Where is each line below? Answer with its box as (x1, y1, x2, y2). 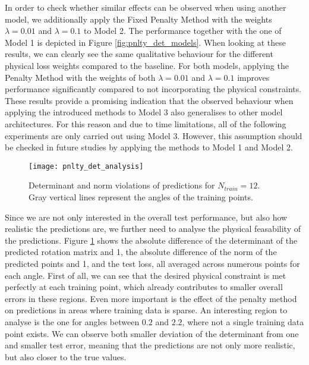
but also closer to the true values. (5, 350, 127, 363)
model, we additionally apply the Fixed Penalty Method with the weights (5, 12, 272, 25)
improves (237, 71, 270, 83)
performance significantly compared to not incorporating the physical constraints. (5, 83, 302, 95)
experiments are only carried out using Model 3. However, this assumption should (5, 129, 302, 141)
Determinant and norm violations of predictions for (29, 179, 215, 191)
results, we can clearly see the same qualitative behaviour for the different (5, 48, 273, 60)
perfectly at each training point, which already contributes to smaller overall (5, 281, 283, 293)
